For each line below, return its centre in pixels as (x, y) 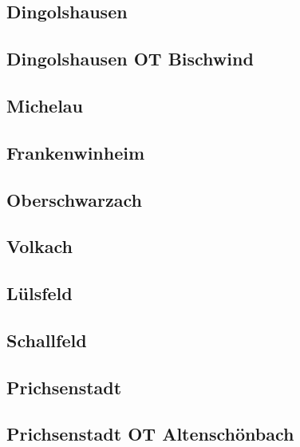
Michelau (45, 105)
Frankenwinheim (76, 152)
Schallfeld (47, 340)
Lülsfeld (39, 293)
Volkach (39, 246)
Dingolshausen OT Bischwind (130, 59)
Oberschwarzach (75, 199)
